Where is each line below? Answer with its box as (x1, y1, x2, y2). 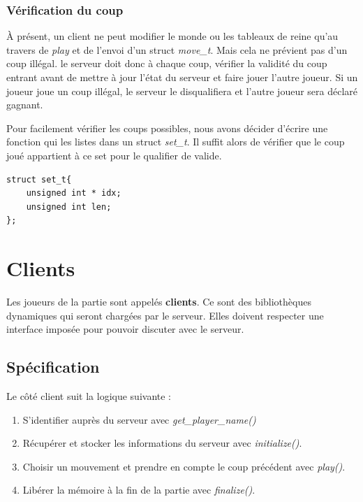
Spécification (6, 356, 100, 378)
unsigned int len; (26, 201, 112, 212)
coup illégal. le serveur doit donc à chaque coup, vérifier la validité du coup (6, 56, 327, 71)
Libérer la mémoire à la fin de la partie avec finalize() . (22, 482, 255, 497)
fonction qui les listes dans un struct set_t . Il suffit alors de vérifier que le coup (6, 134, 345, 149)
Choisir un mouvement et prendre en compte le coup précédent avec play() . (22, 459, 346, 473)
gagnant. (6, 97, 43, 112)
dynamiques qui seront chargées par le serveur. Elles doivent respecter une (6, 308, 324, 322)
